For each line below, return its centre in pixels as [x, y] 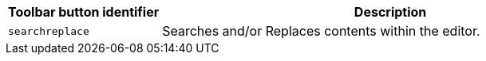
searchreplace [49, 31]
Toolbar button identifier [84, 12]
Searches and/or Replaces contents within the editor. [321, 31]
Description [390, 12]
